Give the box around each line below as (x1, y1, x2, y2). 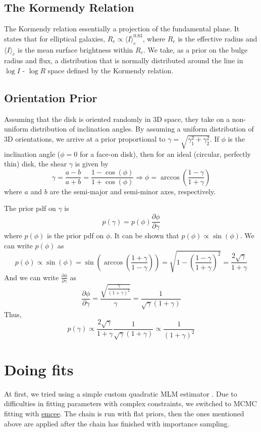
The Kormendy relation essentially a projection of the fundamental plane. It (4, 23, 240, 34)
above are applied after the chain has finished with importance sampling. (4, 418, 230, 428)
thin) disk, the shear (4, 158, 67, 169)
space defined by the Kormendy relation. (47, 65, 174, 75)
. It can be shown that (110, 230, 179, 241)
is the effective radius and (178, 33, 257, 44)
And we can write (4, 272, 59, 282)
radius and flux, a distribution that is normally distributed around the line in (4, 55, 243, 66)
